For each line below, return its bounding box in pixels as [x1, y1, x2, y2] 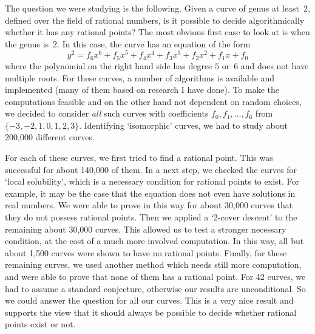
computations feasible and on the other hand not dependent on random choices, [5, 95, 302, 107]
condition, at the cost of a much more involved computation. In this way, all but [5, 234, 304, 247]
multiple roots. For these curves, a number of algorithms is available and [5, 71, 275, 84]
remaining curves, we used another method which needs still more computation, [5, 258, 302, 271]
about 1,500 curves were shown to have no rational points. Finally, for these [5, 246, 287, 259]
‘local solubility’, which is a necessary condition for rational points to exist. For [5, 175, 300, 188]
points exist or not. [5, 318, 76, 330]
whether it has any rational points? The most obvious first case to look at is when [5, 26, 310, 38]
